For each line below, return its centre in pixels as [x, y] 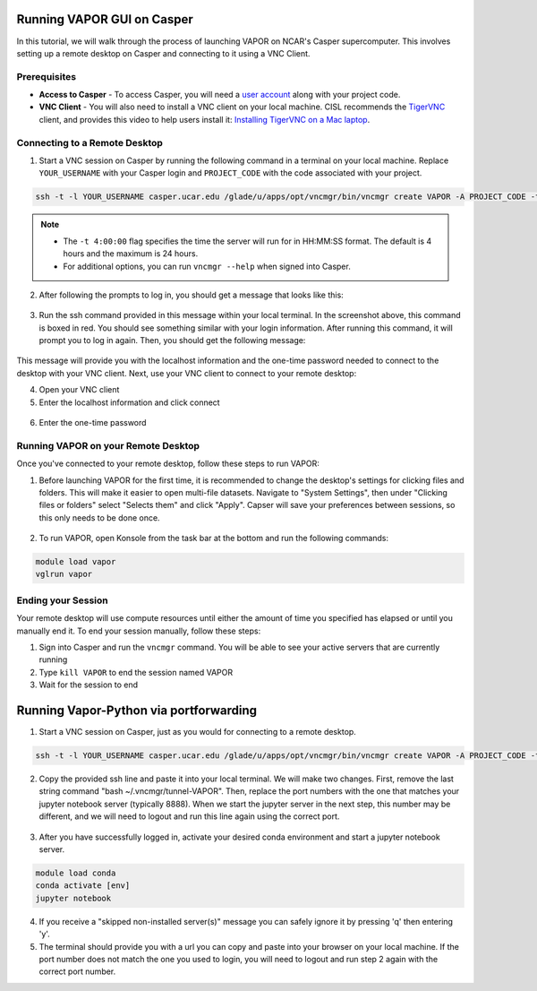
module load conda [76, 873]
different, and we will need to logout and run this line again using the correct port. [189, 816]
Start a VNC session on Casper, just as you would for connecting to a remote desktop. [198, 732]
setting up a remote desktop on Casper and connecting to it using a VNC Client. [163, 53]
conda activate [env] [83, 886]
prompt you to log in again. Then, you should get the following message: [172, 340]
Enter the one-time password [93, 423]
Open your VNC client [79, 390]
